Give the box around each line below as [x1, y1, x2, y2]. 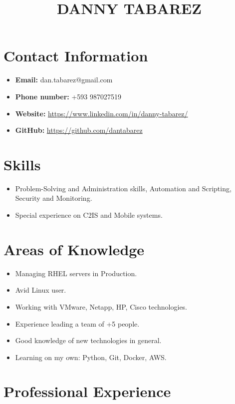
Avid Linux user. [15, 285, 66, 295]
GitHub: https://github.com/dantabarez [15, 125, 143, 135]
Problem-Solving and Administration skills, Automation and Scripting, [15, 183, 232, 193]
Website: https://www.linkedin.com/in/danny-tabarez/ [15, 108, 188, 118]
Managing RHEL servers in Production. [15, 268, 137, 278]
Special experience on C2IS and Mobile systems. [15, 210, 163, 220]
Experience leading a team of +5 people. [15, 318, 140, 329]
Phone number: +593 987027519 [15, 91, 121, 101]
